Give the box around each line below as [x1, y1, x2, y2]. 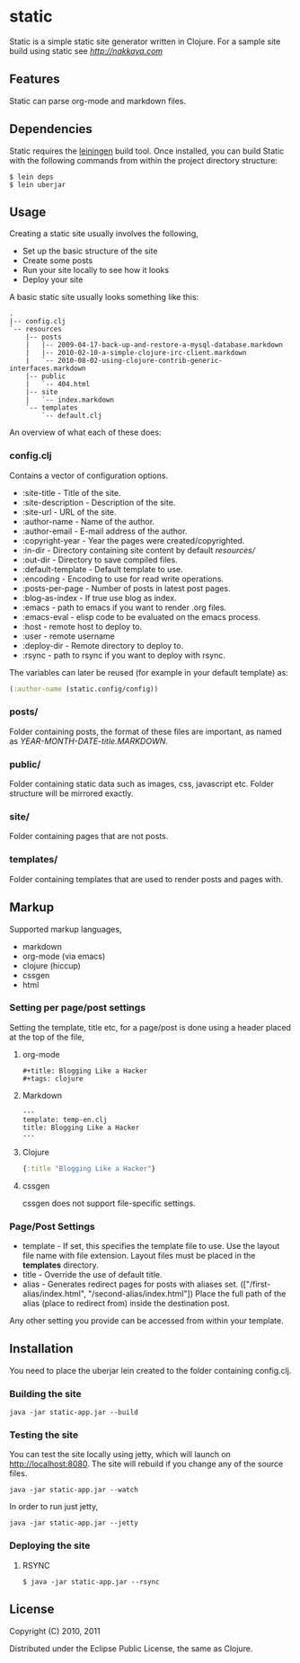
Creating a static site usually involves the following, [9, 228, 199, 239]
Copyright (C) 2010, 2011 [9, 1625, 101, 1636]
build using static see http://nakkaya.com [9, 45, 163, 56]
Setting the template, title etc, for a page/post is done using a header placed [9, 1022, 292, 1032]
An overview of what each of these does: [9, 427, 162, 438]
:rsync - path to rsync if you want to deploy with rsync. [22, 650, 226, 660]
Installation [9, 1341, 74, 1357]
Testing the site [9, 1429, 79, 1441]
